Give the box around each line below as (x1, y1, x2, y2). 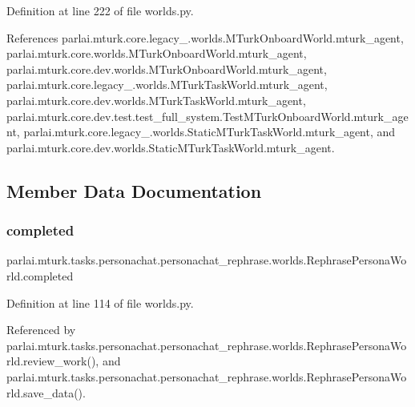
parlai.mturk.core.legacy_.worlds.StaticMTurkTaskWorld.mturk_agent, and (23, 123, 396, 140)
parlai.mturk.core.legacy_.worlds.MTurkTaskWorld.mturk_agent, (6, 76, 328, 93)
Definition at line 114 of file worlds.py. (6, 294, 194, 311)
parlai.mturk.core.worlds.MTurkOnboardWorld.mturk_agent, (6, 45, 307, 62)
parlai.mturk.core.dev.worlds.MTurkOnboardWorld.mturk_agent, (6, 60, 327, 77)
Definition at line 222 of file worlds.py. (6, 2, 194, 18)
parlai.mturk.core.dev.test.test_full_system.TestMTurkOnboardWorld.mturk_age (6, 107, 409, 124)
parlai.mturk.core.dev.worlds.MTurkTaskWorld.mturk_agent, (6, 91, 306, 108)
